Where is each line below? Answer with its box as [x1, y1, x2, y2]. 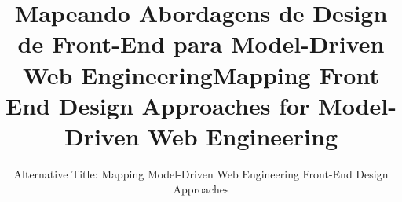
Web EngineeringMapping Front [23, 58, 379, 90]
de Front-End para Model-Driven [17, 28, 385, 60]
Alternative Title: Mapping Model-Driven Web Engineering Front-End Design [13, 165, 389, 182]
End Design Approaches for [5, 89, 310, 121]
